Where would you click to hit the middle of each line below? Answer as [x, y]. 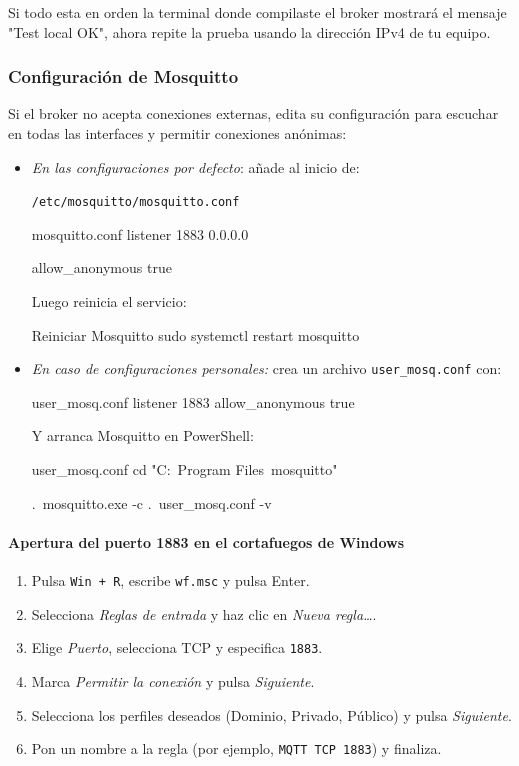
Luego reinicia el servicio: [109, 301]
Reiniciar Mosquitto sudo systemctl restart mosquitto [195, 334]
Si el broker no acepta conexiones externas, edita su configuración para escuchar [253, 113]
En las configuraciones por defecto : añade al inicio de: [195, 166]
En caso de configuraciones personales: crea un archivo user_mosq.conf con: [266, 368]
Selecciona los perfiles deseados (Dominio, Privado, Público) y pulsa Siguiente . [271, 714]
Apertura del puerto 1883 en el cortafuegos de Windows [206, 541]
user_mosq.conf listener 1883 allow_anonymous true [193, 401]
